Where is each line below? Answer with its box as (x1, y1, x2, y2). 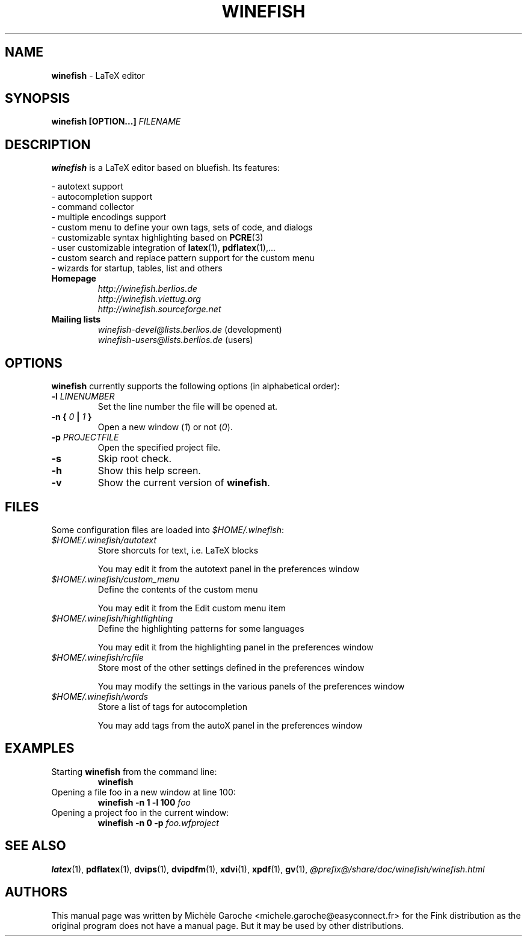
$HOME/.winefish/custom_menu (51, 573, 180, 584)
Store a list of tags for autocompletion (97, 701, 247, 712)
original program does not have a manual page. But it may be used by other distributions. (51, 920, 404, 931)
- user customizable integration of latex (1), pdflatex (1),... (51, 242, 276, 253)
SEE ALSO (5, 838, 66, 854)
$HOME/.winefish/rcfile (51, 652, 144, 662)
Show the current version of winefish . (97, 477, 270, 489)
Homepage (51, 273, 96, 284)
